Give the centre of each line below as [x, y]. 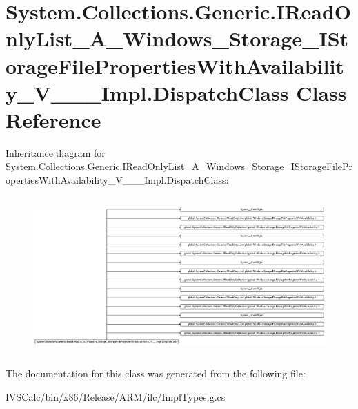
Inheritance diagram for [56, 152]
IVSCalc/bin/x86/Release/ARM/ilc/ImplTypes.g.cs [116, 396]
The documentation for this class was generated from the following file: [156, 373]
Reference [53, 119]
